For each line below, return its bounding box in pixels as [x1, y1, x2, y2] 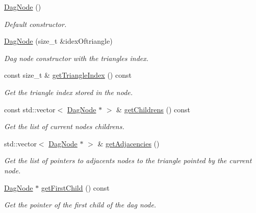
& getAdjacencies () [97, 138, 160, 148]
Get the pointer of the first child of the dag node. [4, 199, 157, 210]
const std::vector [4, 104, 56, 114]
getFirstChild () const [41, 182, 110, 193]
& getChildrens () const [116, 104, 190, 114]
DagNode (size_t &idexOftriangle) [4, 36, 113, 46]
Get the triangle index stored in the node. [4, 86, 133, 97]
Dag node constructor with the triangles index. [4, 52, 149, 63]
